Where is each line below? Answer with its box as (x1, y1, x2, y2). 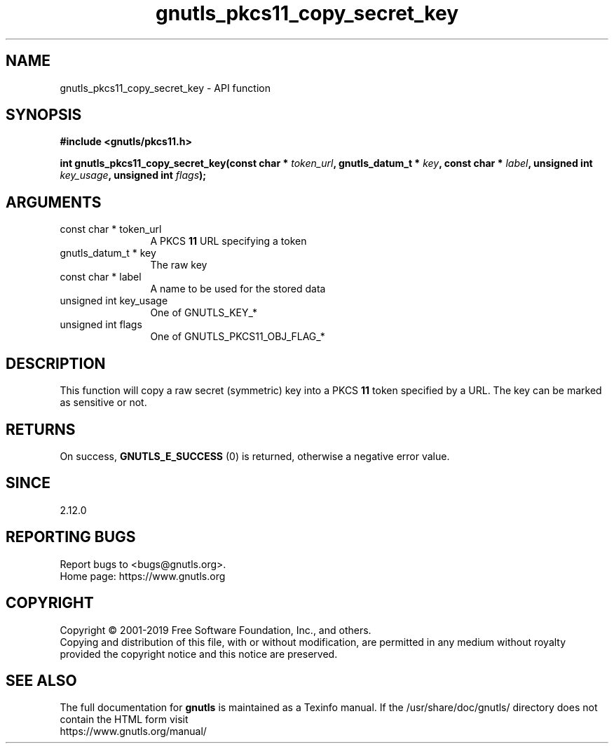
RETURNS (6, 420, 76, 438)
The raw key (150, 259, 207, 271)
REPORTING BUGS (6, 528, 136, 546)
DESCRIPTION (6, 354, 106, 372)
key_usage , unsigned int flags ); (60, 169, 207, 182)
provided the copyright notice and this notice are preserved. (60, 647, 338, 660)
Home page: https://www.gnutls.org (60, 569, 226, 582)
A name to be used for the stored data (150, 283, 326, 295)
